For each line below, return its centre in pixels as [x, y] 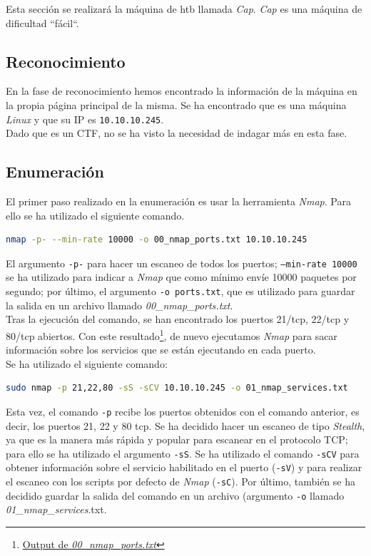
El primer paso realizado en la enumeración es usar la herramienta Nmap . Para [178, 201]
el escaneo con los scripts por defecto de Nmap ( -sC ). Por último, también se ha [181, 482]
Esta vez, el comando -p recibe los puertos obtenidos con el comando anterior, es [183, 411]
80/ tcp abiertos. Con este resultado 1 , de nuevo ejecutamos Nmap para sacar [172, 334]
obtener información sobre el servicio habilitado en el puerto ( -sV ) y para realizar [184, 467]
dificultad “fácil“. [42, 22]
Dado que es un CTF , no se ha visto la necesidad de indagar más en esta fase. [177, 133]
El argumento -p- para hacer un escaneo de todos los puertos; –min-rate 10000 [182, 263]
